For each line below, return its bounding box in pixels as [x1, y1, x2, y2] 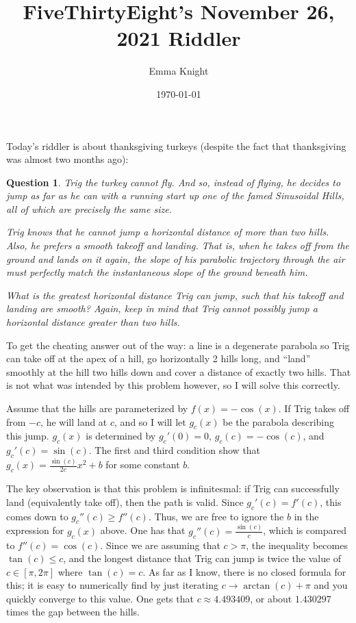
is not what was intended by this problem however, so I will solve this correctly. [6, 378, 340, 392]
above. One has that [100, 523, 186, 537]
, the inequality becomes [246, 537, 348, 552]
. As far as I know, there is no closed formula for [142, 564, 346, 578]
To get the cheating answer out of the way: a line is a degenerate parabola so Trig [6, 338, 350, 352]
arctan [243, 581, 270, 592]
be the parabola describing [222, 414, 334, 429]
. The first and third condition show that [88, 443, 261, 457]
